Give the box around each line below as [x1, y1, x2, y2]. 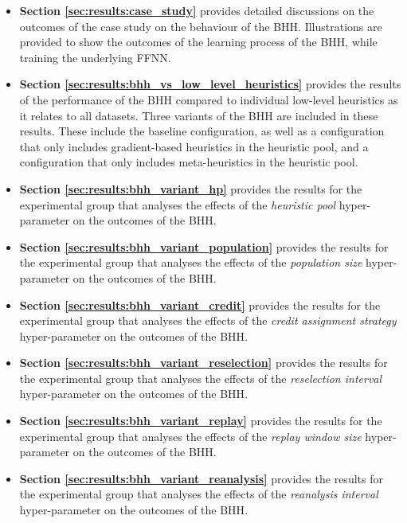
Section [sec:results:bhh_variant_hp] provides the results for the [19, 180, 362, 197]
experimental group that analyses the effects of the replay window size [19, 427, 362, 444]
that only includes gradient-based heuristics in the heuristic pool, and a [19, 138, 369, 154]
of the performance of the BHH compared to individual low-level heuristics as [19, 91, 398, 107]
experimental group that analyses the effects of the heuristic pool [19, 196, 336, 213]
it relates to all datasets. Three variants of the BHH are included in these [19, 107, 378, 123]
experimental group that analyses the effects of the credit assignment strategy [19, 312, 397, 329]
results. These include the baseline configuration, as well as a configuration [19, 123, 385, 139]
